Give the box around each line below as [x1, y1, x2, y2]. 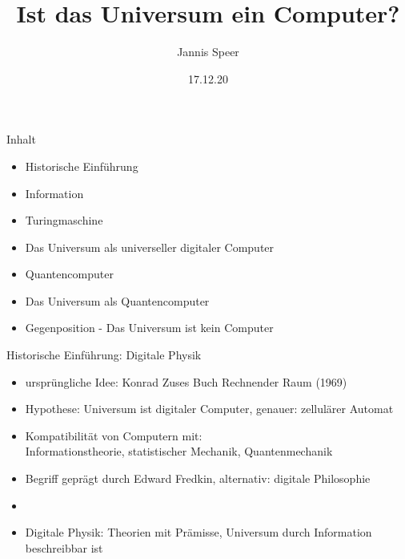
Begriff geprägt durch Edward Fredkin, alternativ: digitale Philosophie [25, 470, 371, 487]
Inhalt [6, 131, 36, 148]
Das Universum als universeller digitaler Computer [25, 238, 275, 255]
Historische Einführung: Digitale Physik [6, 346, 202, 363]
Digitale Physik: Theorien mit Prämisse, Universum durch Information [25, 524, 372, 541]
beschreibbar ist [25, 539, 103, 556]
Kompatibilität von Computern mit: [25, 427, 202, 444]
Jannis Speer [177, 43, 239, 60]
